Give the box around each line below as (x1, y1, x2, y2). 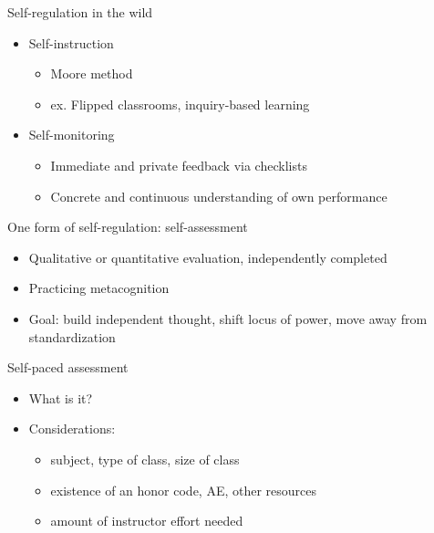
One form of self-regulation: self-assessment (7, 217, 248, 236)
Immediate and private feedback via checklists (50, 155, 307, 174)
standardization (28, 327, 116, 346)
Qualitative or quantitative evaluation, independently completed (28, 247, 387, 266)
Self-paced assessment (7, 358, 129, 377)
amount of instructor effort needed (50, 511, 243, 530)
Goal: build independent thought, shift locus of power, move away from (28, 308, 428, 328)
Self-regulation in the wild (7, 3, 153, 21)
